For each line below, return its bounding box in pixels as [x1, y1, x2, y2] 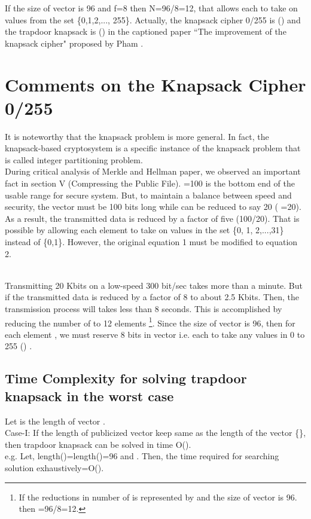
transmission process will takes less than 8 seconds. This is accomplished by [5, 303, 282, 315]
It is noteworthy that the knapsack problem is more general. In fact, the [5, 130, 269, 142]
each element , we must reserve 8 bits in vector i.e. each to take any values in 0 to [5, 328, 305, 340]
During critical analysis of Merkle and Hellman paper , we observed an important [5, 165, 301, 178]
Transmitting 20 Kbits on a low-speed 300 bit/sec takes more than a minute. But [5, 279, 303, 291]
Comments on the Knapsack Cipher [5, 72, 306, 96]
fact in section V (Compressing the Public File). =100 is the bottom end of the [5, 177, 295, 190]
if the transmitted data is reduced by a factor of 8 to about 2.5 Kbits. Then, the [5, 291, 299, 303]
